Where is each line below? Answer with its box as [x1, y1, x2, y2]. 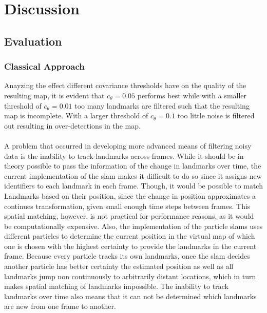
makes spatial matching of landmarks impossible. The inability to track [4, 281, 228, 291]
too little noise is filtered [177, 110, 255, 121]
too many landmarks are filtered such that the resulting [74, 100, 250, 111]
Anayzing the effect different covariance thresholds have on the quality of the [4, 80, 246, 91]
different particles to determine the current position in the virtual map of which [4, 231, 255, 241]
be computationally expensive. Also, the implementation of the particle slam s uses [4, 220, 263, 231]
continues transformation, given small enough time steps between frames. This [4, 200, 251, 211]
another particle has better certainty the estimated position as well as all [4, 261, 234, 272]
